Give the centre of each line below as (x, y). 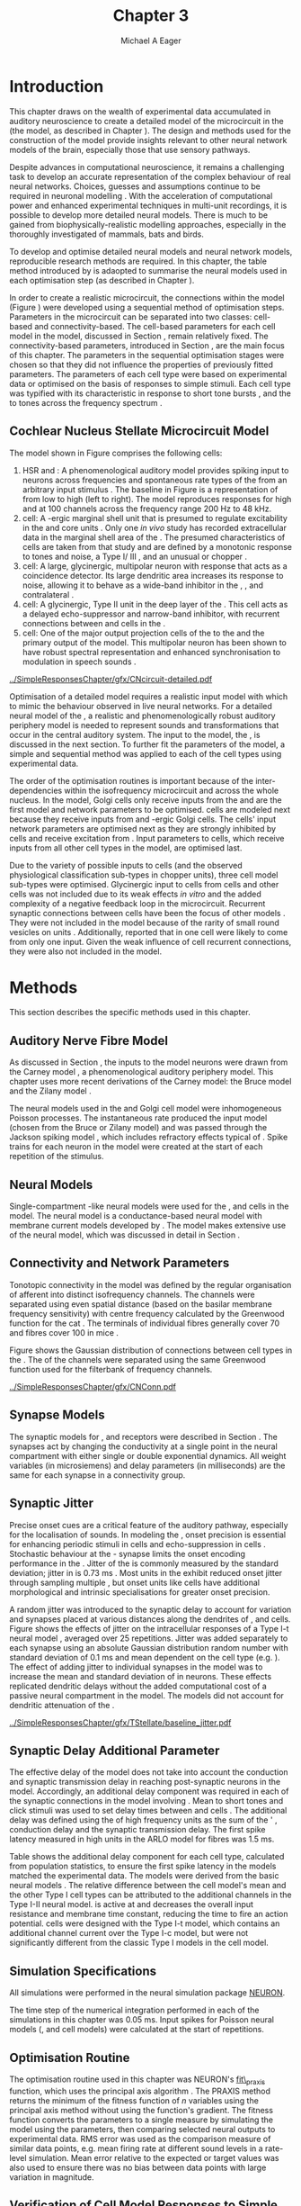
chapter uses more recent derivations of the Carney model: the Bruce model (150, 1082)
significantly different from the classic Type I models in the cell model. (139, 1943)
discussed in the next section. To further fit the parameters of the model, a (147, 744)
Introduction (57, 86)
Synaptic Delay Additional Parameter (115, 1750)
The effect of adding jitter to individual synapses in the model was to (136, 1667)
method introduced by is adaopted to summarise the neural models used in (148, 270)
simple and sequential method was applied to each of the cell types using (146, 753)
